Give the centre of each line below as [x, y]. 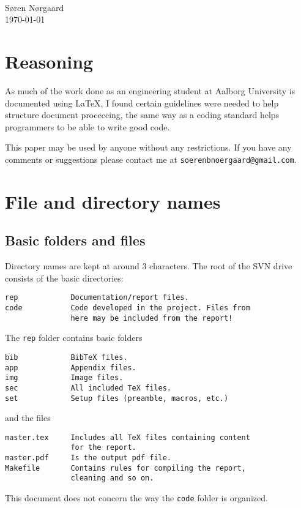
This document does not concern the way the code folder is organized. [136, 498]
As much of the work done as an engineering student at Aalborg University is [150, 90]
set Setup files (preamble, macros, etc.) [117, 398]
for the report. [103, 448]
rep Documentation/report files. [97, 298]
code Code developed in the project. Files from [128, 308]
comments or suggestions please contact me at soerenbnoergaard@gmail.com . [151, 159]
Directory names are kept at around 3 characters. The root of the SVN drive [149, 266]
